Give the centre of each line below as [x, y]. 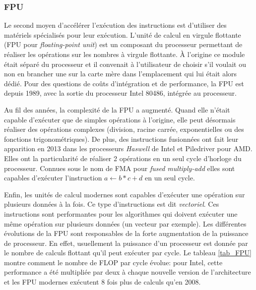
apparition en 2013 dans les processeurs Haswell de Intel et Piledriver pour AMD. [128, 148]
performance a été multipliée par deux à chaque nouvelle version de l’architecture [128, 272]
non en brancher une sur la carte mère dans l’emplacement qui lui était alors [121, 74]
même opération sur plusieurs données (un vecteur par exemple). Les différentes [125, 223]
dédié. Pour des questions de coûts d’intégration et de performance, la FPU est [124, 83]
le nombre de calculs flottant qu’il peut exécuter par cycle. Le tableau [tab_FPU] [128, 253]
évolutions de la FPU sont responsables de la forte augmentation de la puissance [126, 233]
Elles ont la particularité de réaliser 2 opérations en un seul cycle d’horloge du [123, 158]
